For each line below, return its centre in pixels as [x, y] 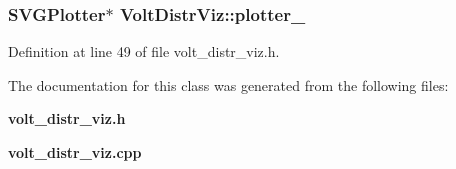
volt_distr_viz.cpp [75, 152]
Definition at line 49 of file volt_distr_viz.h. [144, 51]
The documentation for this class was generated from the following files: [228, 84]
